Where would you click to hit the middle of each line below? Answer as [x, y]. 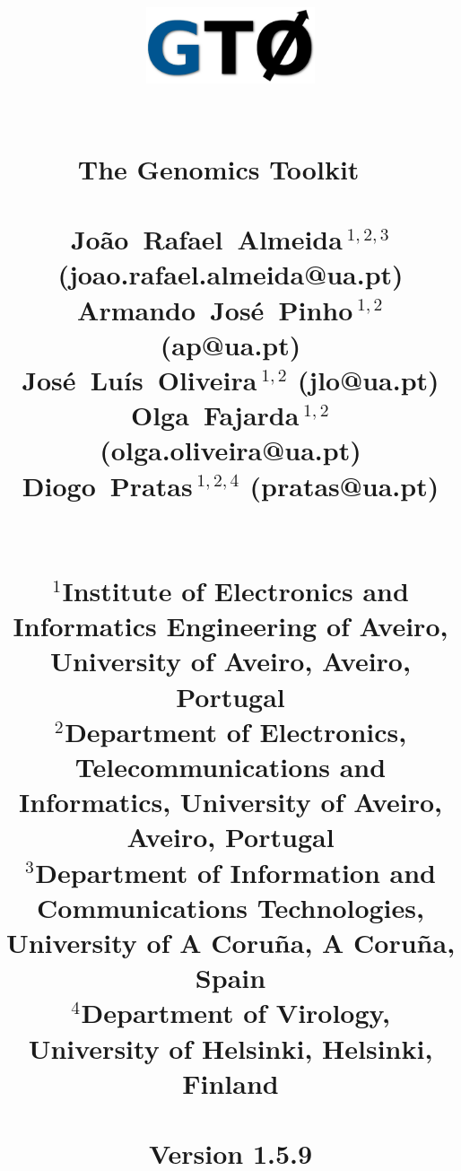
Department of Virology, [235, 1013]
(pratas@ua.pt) [344, 485]
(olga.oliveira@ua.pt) [230, 450]
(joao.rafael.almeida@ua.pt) [230, 274]
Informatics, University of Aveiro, [230, 802]
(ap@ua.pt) [230, 344]
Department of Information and [235, 872]
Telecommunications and [230, 766]
